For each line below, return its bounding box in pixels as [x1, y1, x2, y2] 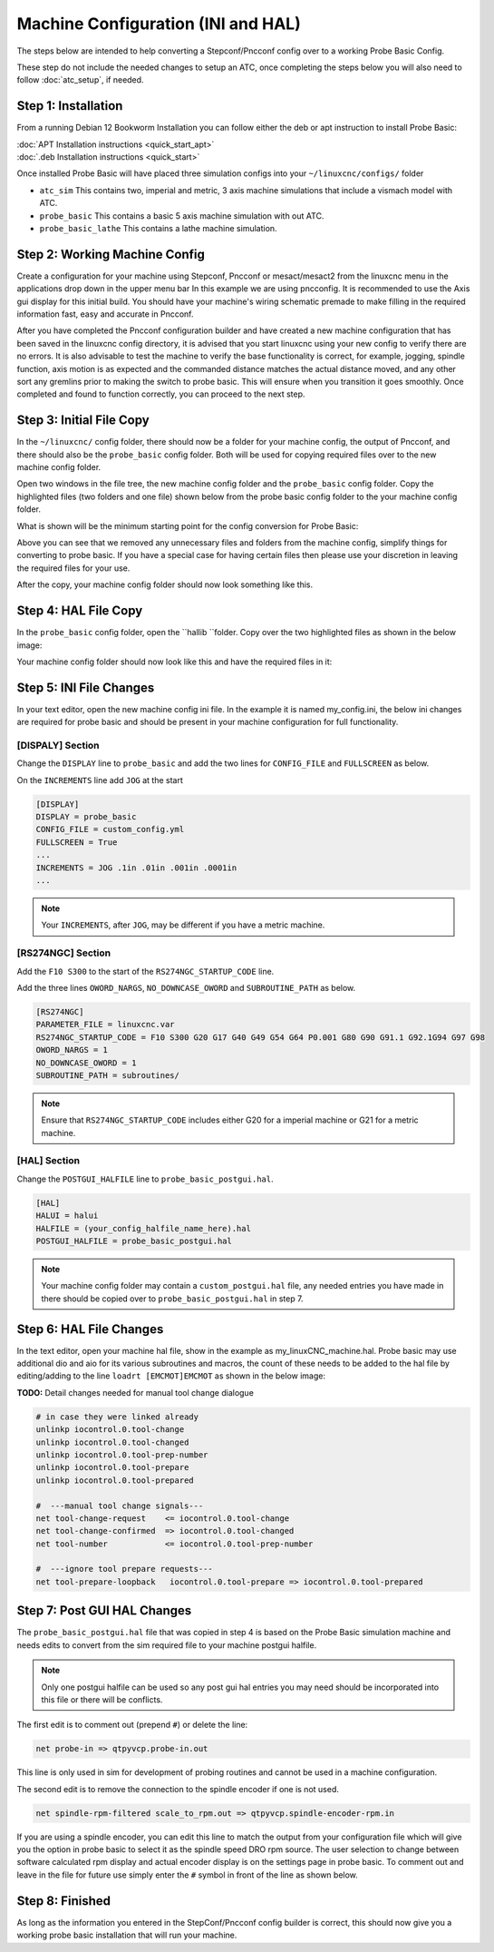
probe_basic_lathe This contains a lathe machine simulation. [39, 222, 277, 233]
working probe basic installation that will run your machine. [16, 1929, 237, 1941]
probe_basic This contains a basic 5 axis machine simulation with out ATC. [39, 210, 324, 221]
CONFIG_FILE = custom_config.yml [35, 824, 185, 835]
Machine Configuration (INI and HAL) [16, 14, 301, 34]
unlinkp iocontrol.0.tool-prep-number [35, 1449, 208, 1460]
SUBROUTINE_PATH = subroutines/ [35, 1070, 180, 1080]
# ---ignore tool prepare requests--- [35, 1564, 213, 1574]
